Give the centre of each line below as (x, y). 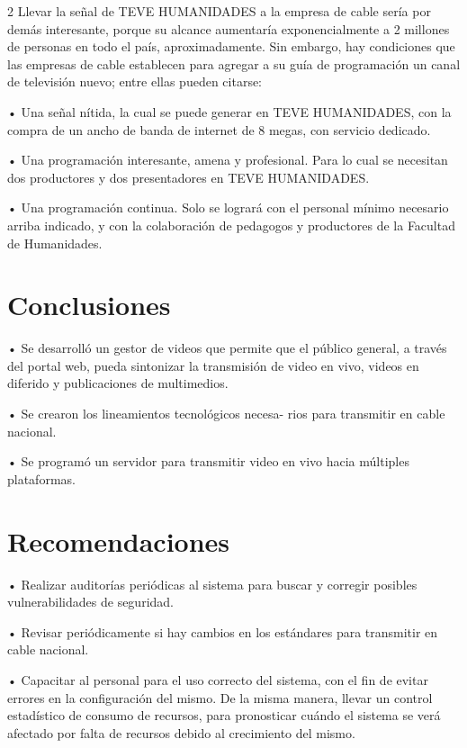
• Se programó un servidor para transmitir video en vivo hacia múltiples (208, 461)
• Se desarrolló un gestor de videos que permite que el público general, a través (227, 348)
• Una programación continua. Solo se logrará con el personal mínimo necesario (228, 207)
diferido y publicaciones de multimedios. (118, 383)
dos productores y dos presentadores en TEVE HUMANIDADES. (189, 177)
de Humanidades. (55, 243)
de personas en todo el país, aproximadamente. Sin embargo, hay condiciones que (231, 46)
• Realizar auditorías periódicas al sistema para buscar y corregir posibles (212, 584)
